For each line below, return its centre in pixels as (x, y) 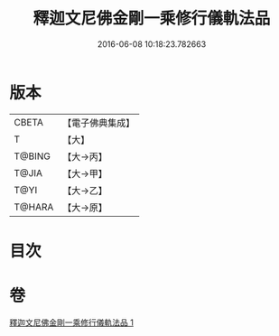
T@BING (33, 156)
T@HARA (34, 207)
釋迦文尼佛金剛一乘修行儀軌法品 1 (71, 322)
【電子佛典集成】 (99, 123)
